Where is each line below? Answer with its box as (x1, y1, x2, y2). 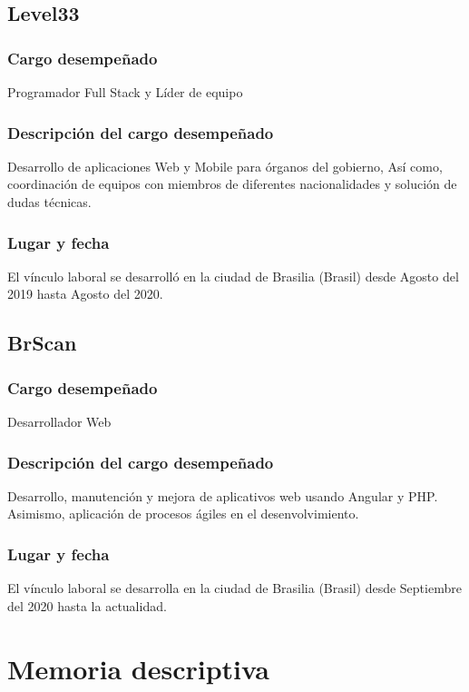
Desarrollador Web (7, 412, 112, 430)
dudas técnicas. (7, 193, 92, 211)
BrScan (7, 329, 77, 357)
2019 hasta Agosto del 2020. (7, 284, 163, 303)
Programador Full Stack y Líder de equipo (7, 83, 243, 101)
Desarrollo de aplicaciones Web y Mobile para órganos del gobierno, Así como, (7, 156, 443, 175)
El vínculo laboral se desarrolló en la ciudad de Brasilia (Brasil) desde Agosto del (7, 266, 459, 285)
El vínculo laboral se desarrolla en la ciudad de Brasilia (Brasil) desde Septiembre (7, 578, 462, 598)
